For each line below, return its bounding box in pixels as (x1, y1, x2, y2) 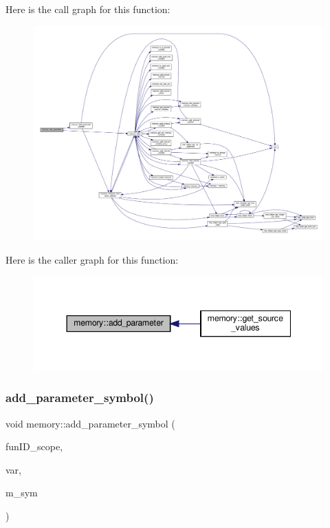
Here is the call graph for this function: (5, 2, 170, 16)
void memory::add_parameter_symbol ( (5, 416, 175, 430)
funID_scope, (5, 439, 63, 454)
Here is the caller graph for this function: (5, 252, 179, 266)
